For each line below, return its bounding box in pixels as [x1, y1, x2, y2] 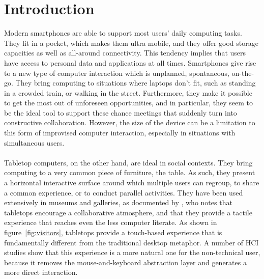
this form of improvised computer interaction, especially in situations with [4, 127, 236, 138]
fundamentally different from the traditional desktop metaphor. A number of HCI [4, 237, 259, 247]
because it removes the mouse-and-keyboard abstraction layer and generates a [4, 257, 247, 267]
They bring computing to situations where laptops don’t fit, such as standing [15, 77, 256, 88]
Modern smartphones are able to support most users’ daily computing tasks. [4, 27, 242, 38]
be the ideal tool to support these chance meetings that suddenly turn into [4, 107, 237, 118]
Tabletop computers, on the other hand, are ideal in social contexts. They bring [4, 157, 253, 168]
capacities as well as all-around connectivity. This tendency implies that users [4, 47, 246, 58]
